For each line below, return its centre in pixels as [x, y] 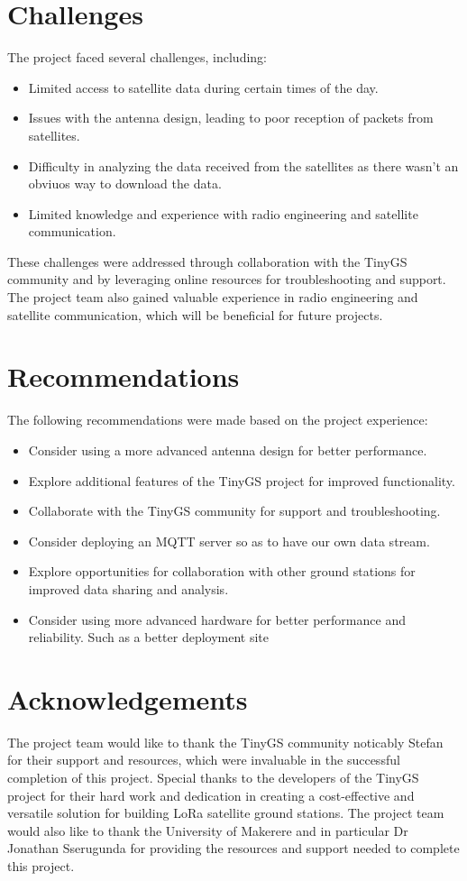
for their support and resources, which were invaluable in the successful [204, 760]
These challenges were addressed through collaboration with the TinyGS [207, 261]
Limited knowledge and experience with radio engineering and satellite [223, 213]
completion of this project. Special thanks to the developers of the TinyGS [213, 778]
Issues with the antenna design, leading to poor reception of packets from [231, 118]
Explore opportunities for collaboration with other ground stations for [222, 571]
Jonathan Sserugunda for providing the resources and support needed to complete [233, 848]
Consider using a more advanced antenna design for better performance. [228, 450]
